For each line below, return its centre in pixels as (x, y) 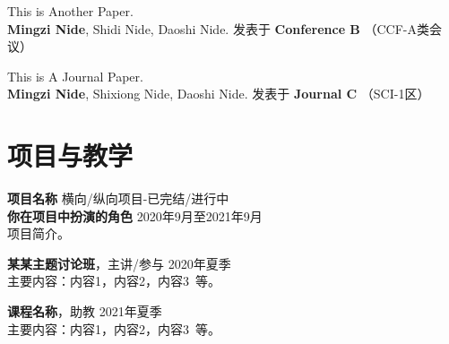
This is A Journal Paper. (75, 76)
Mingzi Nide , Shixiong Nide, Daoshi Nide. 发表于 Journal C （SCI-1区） (219, 94)
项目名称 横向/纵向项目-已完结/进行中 (118, 198)
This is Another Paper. (70, 11)
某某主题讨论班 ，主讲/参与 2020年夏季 (119, 263)
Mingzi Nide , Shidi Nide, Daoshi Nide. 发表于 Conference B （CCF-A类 (219, 28)
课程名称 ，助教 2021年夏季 (85, 311)
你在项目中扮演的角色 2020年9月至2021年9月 (135, 215)
